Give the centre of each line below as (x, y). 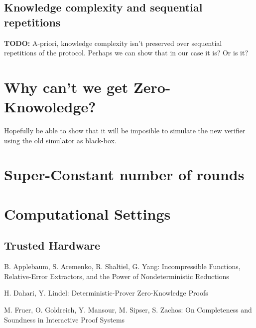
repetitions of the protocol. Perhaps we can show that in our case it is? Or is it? (126, 53)
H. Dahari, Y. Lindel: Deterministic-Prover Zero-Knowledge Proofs (106, 293)
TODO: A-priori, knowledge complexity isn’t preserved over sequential (113, 43)
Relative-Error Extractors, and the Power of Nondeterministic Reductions (117, 276)
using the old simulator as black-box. (60, 140)
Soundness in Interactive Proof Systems (64, 319)
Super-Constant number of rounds (124, 174)
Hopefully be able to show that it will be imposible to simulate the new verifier (125, 131)
